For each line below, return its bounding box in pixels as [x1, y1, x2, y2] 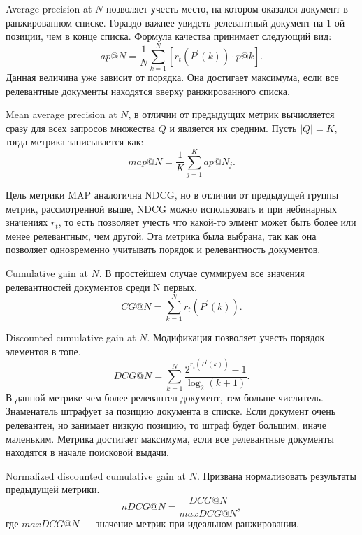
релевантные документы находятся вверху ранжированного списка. [6, 83, 290, 98]
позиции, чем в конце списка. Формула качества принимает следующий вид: [6, 29, 332, 43]
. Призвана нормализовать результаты [196, 468, 356, 483]
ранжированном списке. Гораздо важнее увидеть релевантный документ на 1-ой [6, 15, 345, 29]
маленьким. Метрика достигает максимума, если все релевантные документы [6, 431, 334, 445]
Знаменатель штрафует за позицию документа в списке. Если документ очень [6, 404, 336, 418]
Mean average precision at [6, 107, 117, 122]
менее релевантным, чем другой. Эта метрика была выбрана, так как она [6, 228, 317, 243]
